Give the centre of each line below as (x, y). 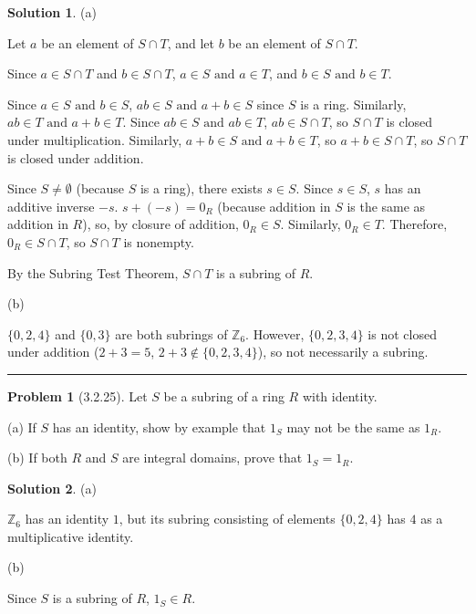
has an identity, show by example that (159, 427)
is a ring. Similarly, (353, 104)
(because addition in (274, 206)
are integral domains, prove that (212, 458)
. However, (275, 333)
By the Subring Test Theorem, (93, 272)
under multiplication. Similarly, (95, 139)
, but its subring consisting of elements (227, 519)
